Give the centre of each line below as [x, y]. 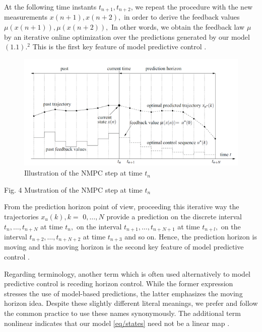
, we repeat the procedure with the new [192, 7]
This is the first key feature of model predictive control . [119, 47]
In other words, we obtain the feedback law [178, 27]
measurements [26, 17]
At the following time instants [50, 7]
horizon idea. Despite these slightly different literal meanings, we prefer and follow [131, 303]
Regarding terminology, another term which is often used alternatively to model [127, 273]
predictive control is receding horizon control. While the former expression [119, 283]
